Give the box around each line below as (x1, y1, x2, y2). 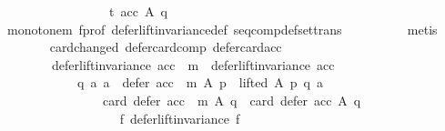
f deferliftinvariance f (119, 108, 240, 127)
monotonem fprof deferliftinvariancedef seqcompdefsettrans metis (6, 19, 438, 38)
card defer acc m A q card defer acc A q (102, 90, 361, 109)
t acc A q (108, 2, 167, 20)
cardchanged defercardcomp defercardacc (49, 37, 282, 56)
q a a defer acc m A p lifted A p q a (76, 73, 323, 92)
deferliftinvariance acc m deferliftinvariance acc (51, 55, 335, 74)
